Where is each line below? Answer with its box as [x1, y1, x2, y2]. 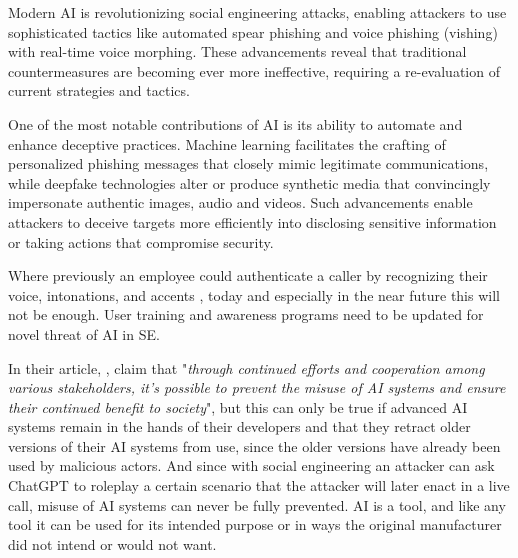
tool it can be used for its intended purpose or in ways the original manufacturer [8, 514, 502, 535]
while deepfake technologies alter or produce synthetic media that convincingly [8, 172, 491, 193]
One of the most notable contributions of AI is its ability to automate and [8, 113, 463, 134]
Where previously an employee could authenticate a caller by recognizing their [8, 265, 488, 286]
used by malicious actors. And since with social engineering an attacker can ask [8, 455, 495, 476]
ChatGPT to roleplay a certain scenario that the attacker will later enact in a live [8, 475, 510, 496]
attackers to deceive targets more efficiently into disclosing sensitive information [8, 211, 497, 232]
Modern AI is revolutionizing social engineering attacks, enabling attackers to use [8, 2, 507, 22]
